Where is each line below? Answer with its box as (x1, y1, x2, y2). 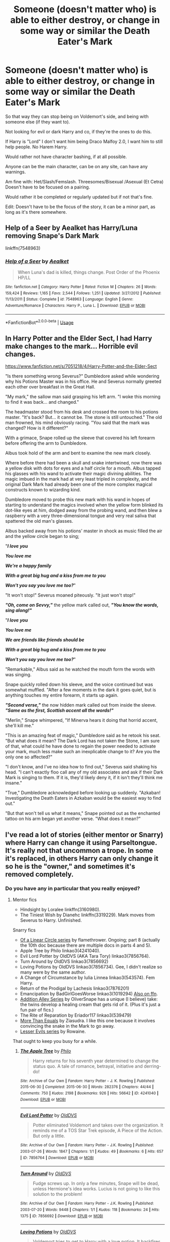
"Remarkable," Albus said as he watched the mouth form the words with (5, 666, 155, 672)
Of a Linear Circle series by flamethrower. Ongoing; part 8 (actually (20, 937, 160, 943)
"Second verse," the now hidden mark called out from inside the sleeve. (5, 702, 157, 708)
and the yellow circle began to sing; (5, 533, 79, 539)
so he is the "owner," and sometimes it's (5, 862, 136, 871)
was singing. (5, 672, 32, 678)
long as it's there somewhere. (5, 209, 67, 215)
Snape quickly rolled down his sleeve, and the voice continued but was (5, 681, 153, 687)
